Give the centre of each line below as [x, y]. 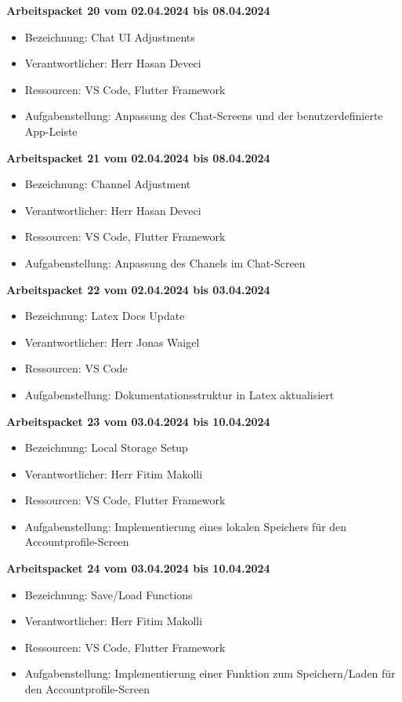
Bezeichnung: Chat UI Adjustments [110, 36]
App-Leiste [51, 131]
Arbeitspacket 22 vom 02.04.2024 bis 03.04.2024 [138, 289]
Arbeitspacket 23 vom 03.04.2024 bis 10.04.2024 [138, 421]
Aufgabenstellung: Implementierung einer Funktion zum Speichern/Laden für [210, 673]
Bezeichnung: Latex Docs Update [105, 316]
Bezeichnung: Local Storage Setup [106, 447]
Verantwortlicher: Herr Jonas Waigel [112, 342]
